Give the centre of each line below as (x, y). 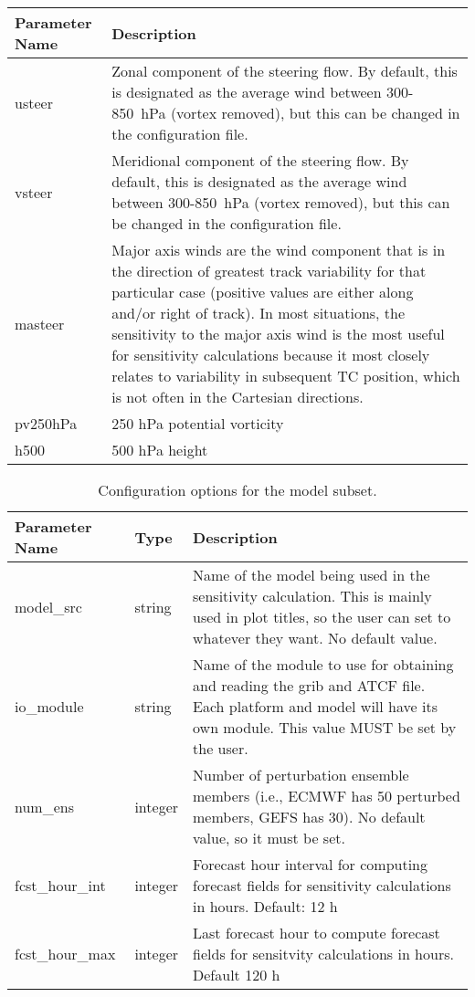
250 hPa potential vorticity (198, 423)
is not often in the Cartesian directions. (237, 397)
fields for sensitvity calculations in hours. (323, 954)
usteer (34, 102)
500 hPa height (160, 450)
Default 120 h (237, 975)
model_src (48, 606)
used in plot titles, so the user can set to (322, 617)
